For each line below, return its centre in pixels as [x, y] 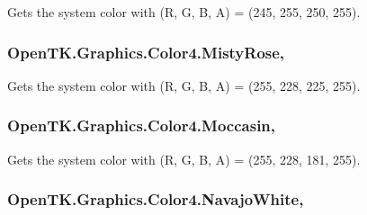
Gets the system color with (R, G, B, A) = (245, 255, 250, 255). [184, 12]
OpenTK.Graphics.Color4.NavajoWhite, [156, 199]
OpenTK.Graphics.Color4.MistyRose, [146, 52]
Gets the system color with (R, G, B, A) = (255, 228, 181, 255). [184, 159]
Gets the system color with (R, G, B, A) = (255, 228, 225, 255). [184, 85]
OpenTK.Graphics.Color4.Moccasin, [142, 125]
